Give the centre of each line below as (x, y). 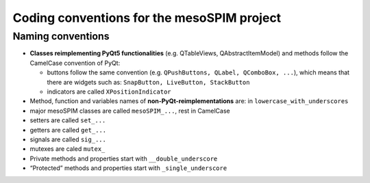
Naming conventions (61, 36)
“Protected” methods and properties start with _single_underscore (128, 168)
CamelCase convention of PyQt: (75, 63)
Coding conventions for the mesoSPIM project (147, 18)
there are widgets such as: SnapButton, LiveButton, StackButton (148, 82)
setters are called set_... (68, 120)
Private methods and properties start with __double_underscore (124, 158)
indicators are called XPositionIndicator (109, 91)
